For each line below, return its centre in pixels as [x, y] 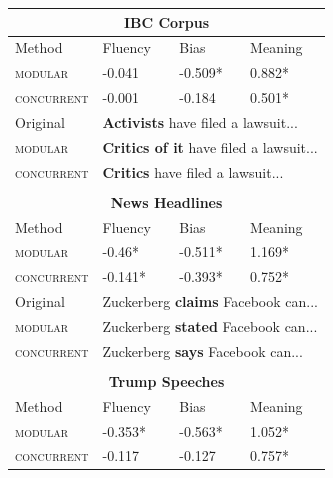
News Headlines [166, 201]
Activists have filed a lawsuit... [200, 121]
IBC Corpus [166, 21]
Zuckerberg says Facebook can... [202, 350]
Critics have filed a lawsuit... [193, 171]
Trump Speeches [166, 380]
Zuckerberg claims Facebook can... [210, 301]
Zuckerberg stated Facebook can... [210, 325]
